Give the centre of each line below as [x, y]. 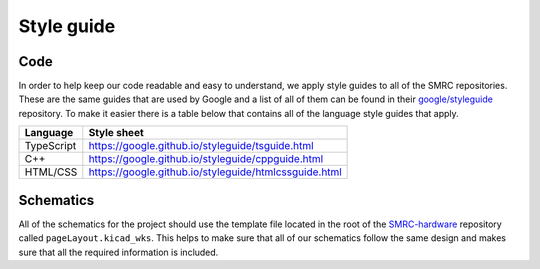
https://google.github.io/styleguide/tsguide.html [201, 146]
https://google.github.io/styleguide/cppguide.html [206, 159]
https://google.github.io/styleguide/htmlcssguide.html [215, 172]
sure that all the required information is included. [118, 252]
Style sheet [116, 133]
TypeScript [50, 146]
